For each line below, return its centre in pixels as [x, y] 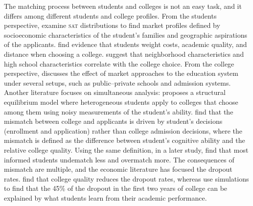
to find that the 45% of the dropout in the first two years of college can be [116, 188]
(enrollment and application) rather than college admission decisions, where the [123, 130]
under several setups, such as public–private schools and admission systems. [117, 82]
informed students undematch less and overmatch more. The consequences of [119, 159]
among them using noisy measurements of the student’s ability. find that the [119, 111]
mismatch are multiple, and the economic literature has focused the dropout [118, 169]
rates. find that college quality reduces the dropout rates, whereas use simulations [126, 178]
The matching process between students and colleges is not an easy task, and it [123, 6]
